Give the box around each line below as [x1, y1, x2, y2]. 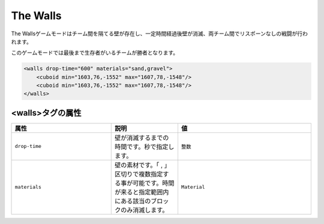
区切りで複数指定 [115, 169, 163, 178]
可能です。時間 [133, 178, 175, 187]
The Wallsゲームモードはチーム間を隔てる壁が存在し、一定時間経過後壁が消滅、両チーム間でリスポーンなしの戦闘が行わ [11, 30, 308, 37]
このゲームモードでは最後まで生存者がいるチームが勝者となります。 [11, 49, 179, 56]
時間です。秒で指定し [115, 143, 175, 151]
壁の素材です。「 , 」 [115, 161, 171, 169]
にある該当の [115, 196, 151, 205]
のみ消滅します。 [121, 205, 169, 214]
